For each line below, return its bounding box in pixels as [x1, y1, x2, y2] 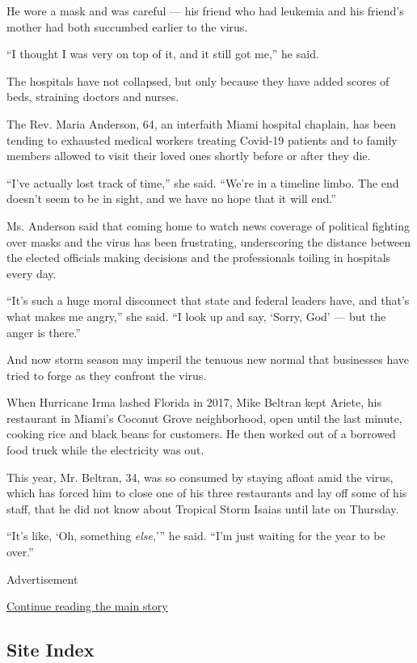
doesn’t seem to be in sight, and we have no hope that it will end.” [6, 190, 336, 207]
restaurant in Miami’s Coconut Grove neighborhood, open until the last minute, [6, 409, 402, 426]
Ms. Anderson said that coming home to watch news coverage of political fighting [6, 217, 410, 234]
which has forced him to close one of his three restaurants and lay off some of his [6, 484, 407, 501]
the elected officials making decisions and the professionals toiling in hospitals [6, 249, 391, 266]
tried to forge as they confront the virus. [6, 366, 207, 383]
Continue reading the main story [6, 598, 168, 614]
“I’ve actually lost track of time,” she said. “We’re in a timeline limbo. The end [6, 174, 399, 191]
